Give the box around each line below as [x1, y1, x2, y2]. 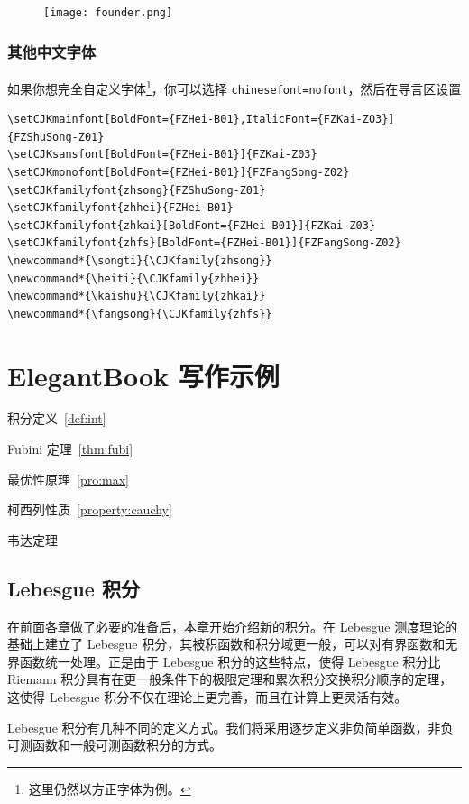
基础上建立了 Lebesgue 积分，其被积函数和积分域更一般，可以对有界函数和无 [7, 634, 458, 653]
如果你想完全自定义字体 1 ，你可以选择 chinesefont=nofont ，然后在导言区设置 [7, 76, 462, 97]
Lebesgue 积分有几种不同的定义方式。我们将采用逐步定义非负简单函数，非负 [7, 717, 454, 736]
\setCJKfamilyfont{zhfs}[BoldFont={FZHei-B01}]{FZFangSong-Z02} [7, 236, 401, 250]
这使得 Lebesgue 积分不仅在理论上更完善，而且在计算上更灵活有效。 [7, 687, 408, 706]
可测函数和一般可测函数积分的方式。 [7, 735, 222, 754]
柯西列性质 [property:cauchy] [7, 500, 172, 519]
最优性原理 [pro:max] [7, 469, 130, 488]
